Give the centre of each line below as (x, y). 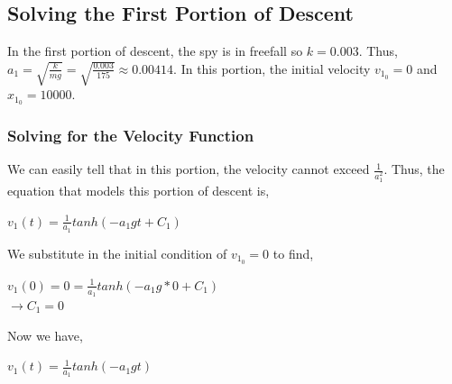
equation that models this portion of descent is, (138, 190)
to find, (293, 253)
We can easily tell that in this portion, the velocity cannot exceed (189, 169)
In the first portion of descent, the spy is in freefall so (155, 51)
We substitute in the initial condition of (117, 253)
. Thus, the (414, 169)
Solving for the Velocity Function (131, 135)
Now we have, (45, 335)
